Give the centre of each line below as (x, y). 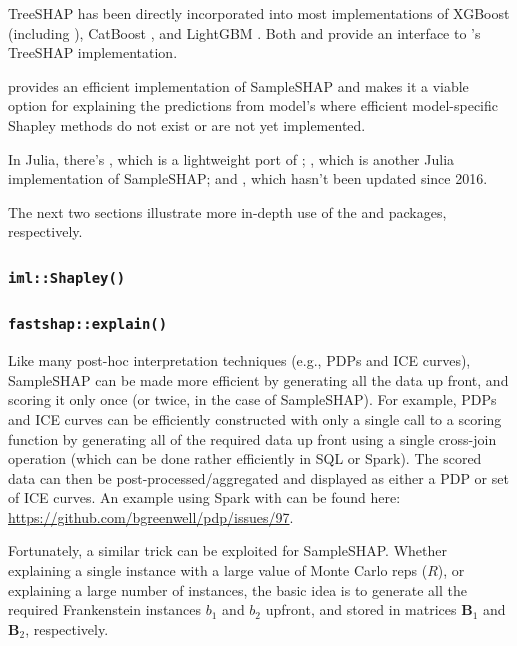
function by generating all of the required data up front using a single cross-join (252, 438)
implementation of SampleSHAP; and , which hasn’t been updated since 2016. (248, 178)
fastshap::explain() (88, 324)
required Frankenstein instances (105, 609)
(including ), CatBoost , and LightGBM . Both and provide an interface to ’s (244, 32)
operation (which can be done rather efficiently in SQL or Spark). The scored (245, 458)
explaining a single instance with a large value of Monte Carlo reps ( (218, 570)
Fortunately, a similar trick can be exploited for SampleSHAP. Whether (227, 550)
